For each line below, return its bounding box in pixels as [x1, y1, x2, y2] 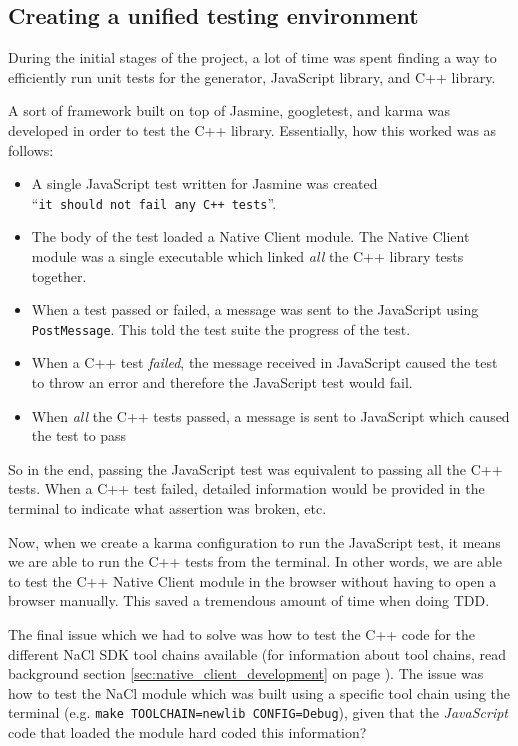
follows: [8, 139, 54, 160]
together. [31, 265, 87, 286]
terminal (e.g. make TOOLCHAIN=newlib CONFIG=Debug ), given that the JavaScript [8, 702, 508, 723]
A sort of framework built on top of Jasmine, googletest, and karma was [8, 100, 451, 121]
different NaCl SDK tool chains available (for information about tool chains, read [8, 643, 506, 664]
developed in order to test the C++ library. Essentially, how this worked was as [8, 119, 497, 140]
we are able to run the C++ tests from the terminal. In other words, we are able [8, 551, 502, 572]
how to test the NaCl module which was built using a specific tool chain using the [8, 682, 511, 703]
